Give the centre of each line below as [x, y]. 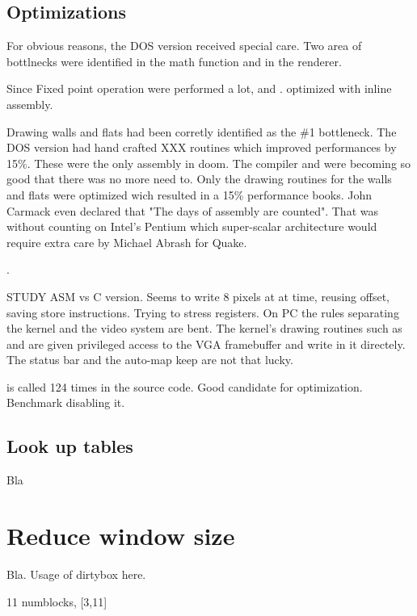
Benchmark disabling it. [66, 402]
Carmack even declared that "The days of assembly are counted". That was [192, 210]
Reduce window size [121, 536]
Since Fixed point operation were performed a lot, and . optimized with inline [199, 88]
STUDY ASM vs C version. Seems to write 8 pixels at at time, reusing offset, [198, 296]
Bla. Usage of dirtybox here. [76, 574]
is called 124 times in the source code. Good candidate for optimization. [185, 386]
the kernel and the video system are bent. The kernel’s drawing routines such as [204, 328]
